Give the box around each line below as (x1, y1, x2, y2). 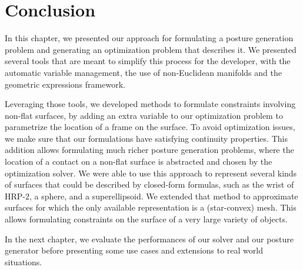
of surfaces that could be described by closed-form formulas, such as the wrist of (5, 178, 294, 191)
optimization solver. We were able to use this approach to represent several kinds (5, 166, 297, 179)
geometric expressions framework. (5, 78, 125, 90)
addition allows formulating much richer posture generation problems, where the (5, 144, 294, 156)
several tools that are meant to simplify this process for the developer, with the (5, 55, 291, 67)
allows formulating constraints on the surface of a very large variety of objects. (5, 213, 288, 225)
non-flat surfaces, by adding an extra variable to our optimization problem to (5, 109, 283, 121)
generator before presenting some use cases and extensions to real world (5, 244, 263, 256)
